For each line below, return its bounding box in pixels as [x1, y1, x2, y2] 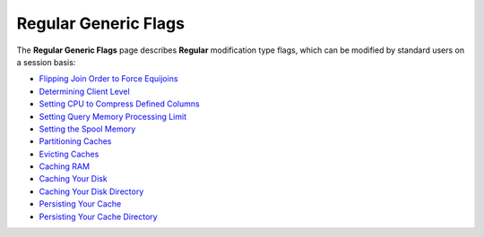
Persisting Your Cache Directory [39, 211, 158, 222]
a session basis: [16, 56, 76, 67]
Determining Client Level [39, 86, 130, 97]
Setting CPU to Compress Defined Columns [39, 98, 201, 109]
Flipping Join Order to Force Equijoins [39, 73, 178, 84]
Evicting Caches [39, 148, 99, 159]
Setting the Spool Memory [39, 123, 136, 134]
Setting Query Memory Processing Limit [39, 111, 187, 122]
